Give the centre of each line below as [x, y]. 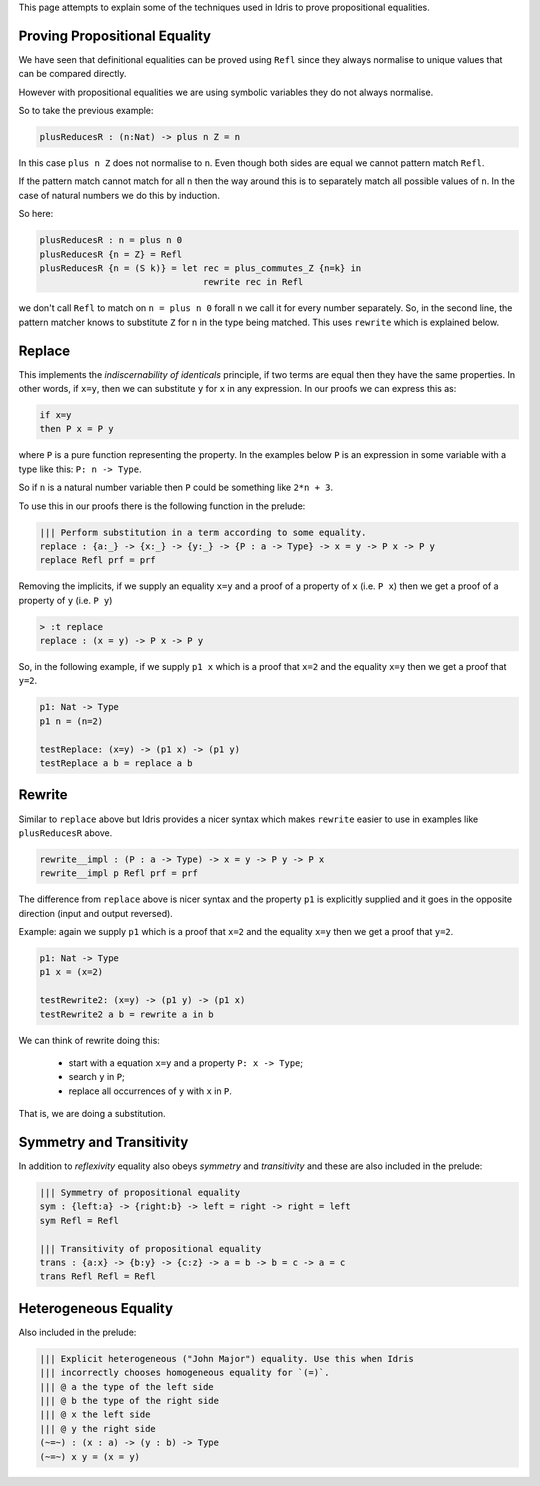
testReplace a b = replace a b [116, 763]
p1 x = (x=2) [71, 972]
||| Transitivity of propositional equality [150, 1248]
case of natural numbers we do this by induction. [119, 195]
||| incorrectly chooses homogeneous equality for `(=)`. [184, 1373]
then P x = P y [76, 429]
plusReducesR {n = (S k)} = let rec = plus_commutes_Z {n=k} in [200, 268]
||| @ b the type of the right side [129, 1401]
